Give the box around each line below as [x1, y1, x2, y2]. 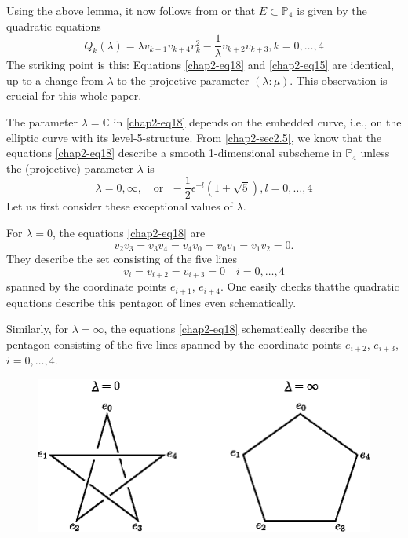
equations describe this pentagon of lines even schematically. [6, 294, 297, 310]
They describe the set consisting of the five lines [6, 251, 237, 267]
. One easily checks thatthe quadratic [220, 278, 399, 295]
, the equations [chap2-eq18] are [52, 225, 206, 241]
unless [360, 145, 390, 161]
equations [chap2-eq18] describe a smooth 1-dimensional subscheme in [6, 145, 342, 161]
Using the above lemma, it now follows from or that [6, 2, 256, 18]
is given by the [297, 2, 367, 18]
